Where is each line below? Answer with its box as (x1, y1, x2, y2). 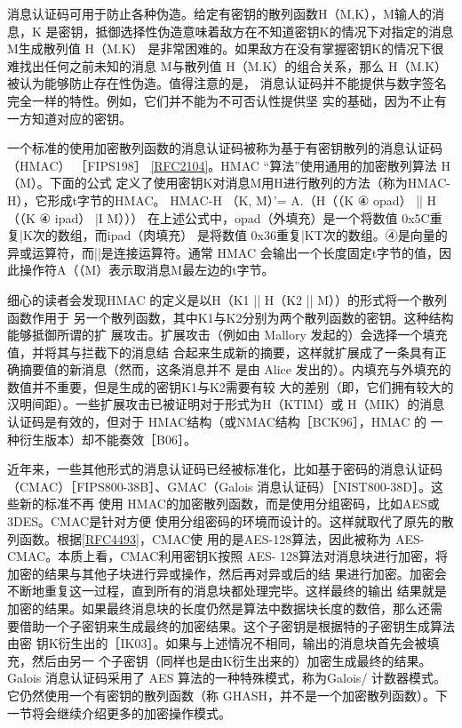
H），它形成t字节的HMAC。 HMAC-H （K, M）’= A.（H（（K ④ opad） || (7, 190, 423, 209)
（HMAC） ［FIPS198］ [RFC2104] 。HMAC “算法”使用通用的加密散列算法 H (7, 156, 450, 174)
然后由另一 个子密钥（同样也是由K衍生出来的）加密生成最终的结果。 (31, 651, 432, 669)
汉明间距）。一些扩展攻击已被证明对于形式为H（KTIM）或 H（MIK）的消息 (7, 395, 445, 413)
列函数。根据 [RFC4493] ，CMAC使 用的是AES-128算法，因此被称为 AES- (7, 529, 425, 548)
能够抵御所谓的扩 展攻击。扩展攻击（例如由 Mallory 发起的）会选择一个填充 (7, 325, 448, 344)
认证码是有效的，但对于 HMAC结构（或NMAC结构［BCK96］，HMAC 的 (7, 412, 426, 431)
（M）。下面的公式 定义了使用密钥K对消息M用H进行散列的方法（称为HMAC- (7, 173, 450, 192)
